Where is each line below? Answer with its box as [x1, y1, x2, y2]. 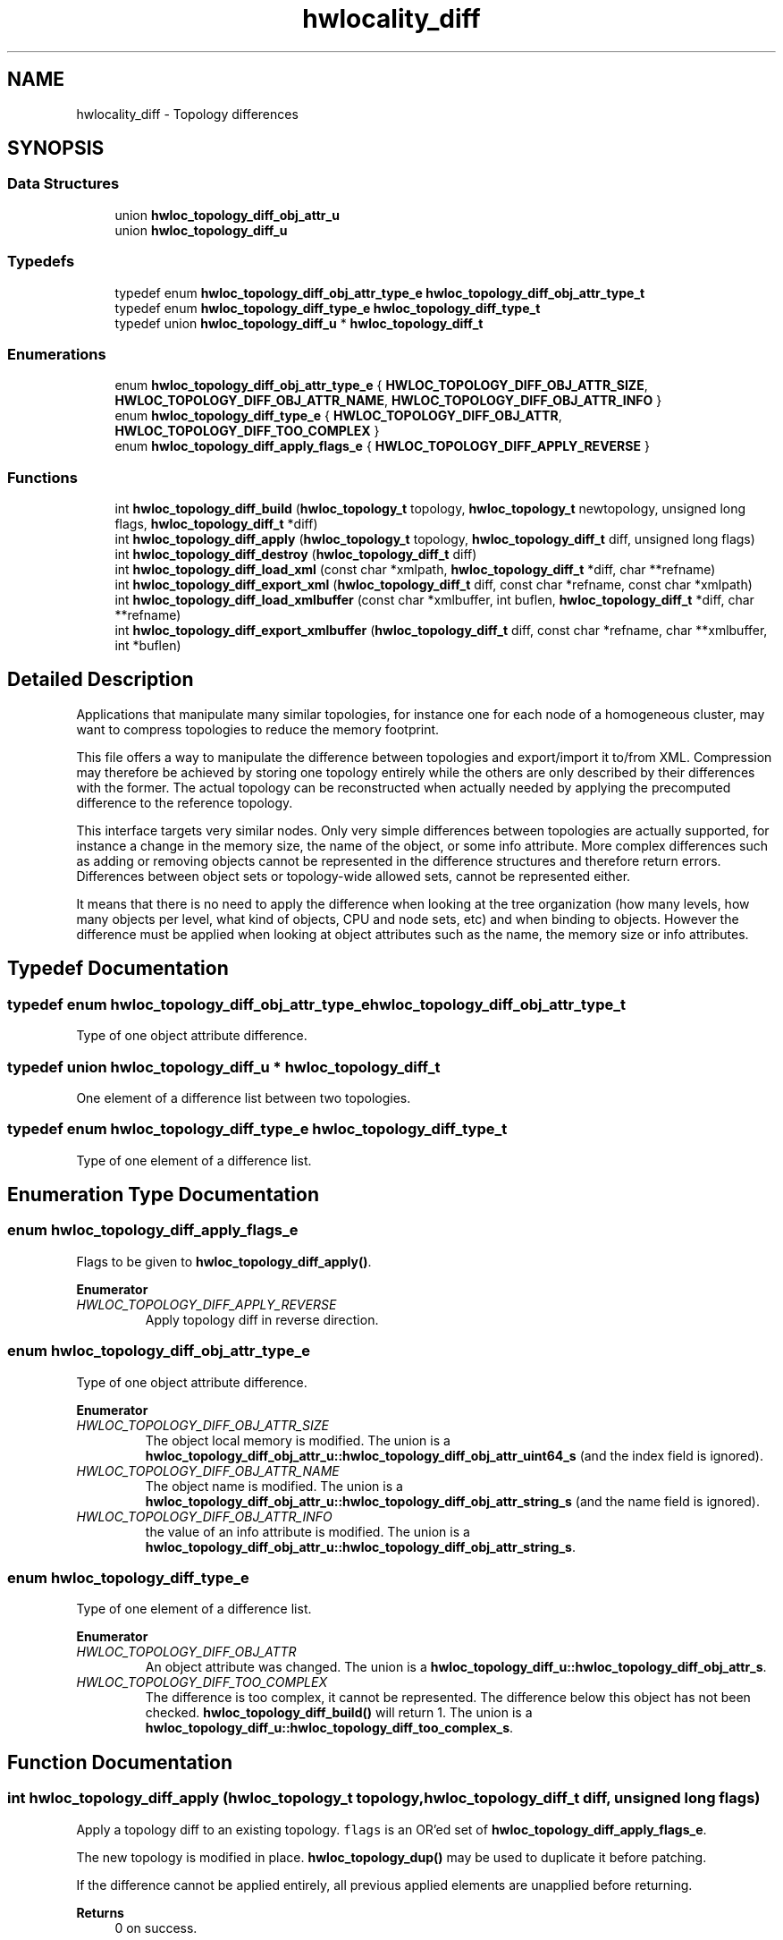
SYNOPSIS [7, 137, 105, 160]
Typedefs [7, 252, 75, 271]
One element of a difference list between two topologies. [76, 1089, 411, 1106]
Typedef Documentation [7, 957, 229, 980]
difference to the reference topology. [76, 794, 293, 810]
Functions [7, 468, 78, 487]
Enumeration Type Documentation [7, 1183, 319, 1207]
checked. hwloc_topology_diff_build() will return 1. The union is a [145, 1705, 533, 1721]
